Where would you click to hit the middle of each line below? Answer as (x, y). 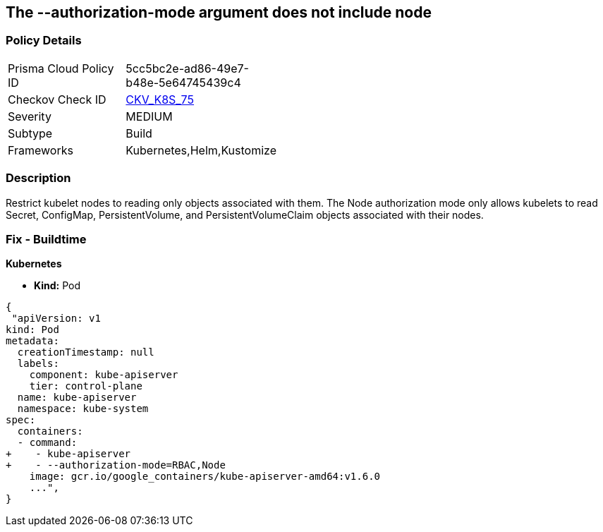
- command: (47, 443)
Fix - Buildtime (46, 239)
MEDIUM (149, 116)
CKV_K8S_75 (160, 99)
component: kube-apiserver (104, 375)
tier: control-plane (86, 386)
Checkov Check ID (57, 99)
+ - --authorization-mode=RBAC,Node (116, 465)
